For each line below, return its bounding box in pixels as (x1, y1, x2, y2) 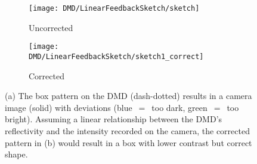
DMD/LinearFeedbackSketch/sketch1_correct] (29, 52, 204, 61)
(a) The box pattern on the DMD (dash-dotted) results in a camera (5, 89, 252, 102)
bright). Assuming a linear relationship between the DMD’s (5, 113, 222, 125)
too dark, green (151, 101, 208, 113)
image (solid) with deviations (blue (5, 101, 132, 113)
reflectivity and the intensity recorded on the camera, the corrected (5, 124, 250, 137)
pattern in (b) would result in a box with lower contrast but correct (5, 136, 252, 148)
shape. (5, 148, 28, 160)
